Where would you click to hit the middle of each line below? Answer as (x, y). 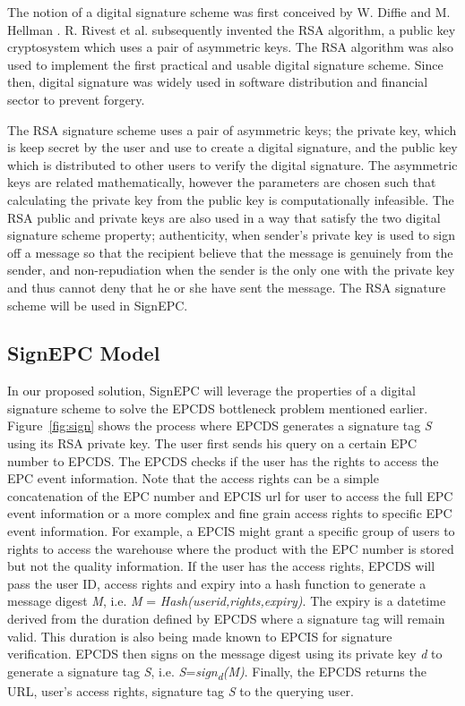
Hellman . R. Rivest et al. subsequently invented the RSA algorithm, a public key (232, 29)
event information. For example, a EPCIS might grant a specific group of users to (231, 531)
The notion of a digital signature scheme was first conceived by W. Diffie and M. (229, 12)
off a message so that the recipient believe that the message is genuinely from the (230, 252)
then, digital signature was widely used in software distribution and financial (218, 82)
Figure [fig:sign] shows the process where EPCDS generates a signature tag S (220, 425)
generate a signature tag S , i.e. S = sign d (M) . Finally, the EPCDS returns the (217, 672)
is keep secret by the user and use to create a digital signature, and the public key (232, 147)
